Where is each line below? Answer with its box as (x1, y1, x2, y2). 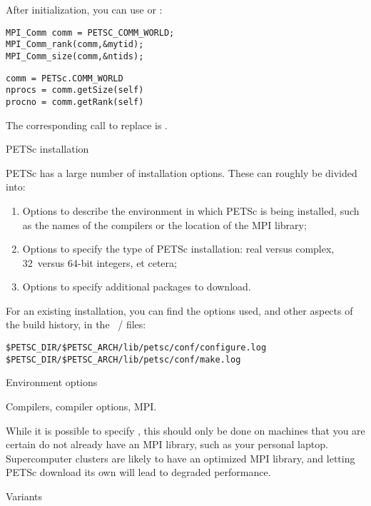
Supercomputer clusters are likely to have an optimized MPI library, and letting (6, 450, 355, 465)
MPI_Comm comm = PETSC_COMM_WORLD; (6, 27, 175, 38)
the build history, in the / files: (6, 317, 146, 332)
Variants (6, 488, 43, 503)
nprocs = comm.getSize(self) (6, 85, 144, 96)
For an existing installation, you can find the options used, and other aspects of (6, 303, 353, 318)
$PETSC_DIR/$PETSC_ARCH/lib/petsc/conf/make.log (6, 354, 241, 365)
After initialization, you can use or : (6, 2, 163, 16)
